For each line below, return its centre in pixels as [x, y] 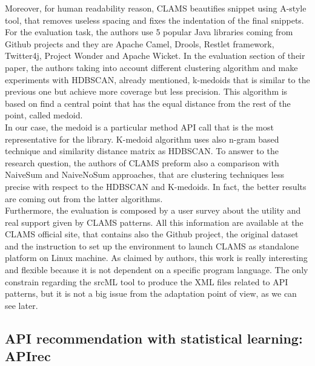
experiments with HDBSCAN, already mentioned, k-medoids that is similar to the [157, 79]
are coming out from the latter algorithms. [84, 198]
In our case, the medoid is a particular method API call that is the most [139, 127]
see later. [22, 305]
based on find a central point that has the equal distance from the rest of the [148, 103]
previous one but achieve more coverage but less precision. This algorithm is [146, 91]
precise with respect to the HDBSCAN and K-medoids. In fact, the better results [156, 186]
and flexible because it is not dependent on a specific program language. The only [157, 270]
